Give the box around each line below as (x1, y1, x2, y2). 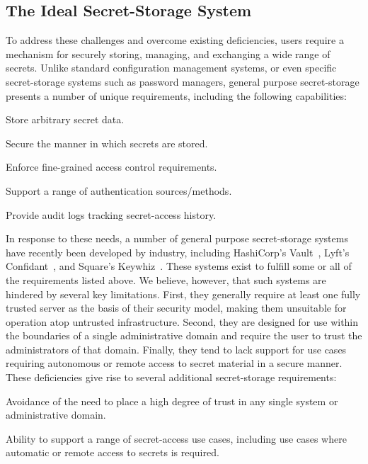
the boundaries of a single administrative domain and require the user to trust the (6, 328, 362, 343)
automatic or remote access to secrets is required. (6, 445, 219, 460)
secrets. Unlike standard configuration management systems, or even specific (6, 60, 337, 75)
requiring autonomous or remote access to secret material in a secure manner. (6, 356, 343, 370)
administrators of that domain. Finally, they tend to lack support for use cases (6, 341, 347, 356)
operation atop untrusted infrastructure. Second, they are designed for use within (6, 314, 359, 329)
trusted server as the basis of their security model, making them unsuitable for (6, 300, 347, 315)
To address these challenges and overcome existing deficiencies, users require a (6, 33, 344, 47)
